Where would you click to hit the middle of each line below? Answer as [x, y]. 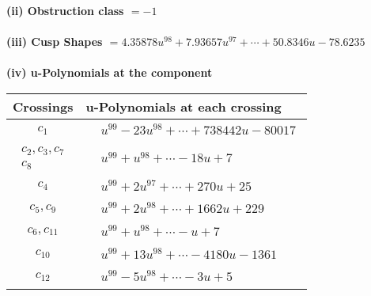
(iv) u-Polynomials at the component [110, 72]
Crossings [43, 106]
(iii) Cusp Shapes [55, 42]
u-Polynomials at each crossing [184, 106]
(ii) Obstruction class [65, 10]
